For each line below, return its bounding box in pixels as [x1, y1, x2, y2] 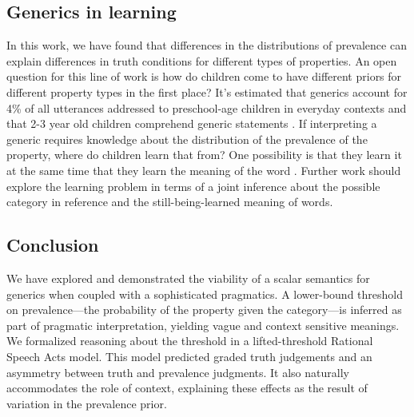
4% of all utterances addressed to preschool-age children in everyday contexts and [6, 99, 407, 116]
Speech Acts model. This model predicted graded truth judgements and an [6, 347, 372, 364]
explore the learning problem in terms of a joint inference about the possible [6, 177, 380, 194]
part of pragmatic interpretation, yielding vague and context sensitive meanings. [6, 316, 400, 333]
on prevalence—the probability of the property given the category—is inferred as [6, 301, 402, 318]
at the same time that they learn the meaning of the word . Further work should [6, 161, 401, 178]
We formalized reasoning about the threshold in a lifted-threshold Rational [6, 332, 373, 349]
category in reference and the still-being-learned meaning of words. [6, 193, 333, 210]
